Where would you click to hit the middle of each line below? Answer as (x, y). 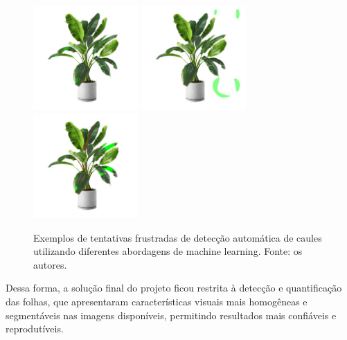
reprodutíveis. (35, 329)
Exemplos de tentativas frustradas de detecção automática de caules (178, 237)
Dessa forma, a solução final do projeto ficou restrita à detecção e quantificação (174, 288)
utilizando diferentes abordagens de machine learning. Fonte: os (168, 251)
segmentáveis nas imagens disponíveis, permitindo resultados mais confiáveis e (171, 315)
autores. (50, 264)
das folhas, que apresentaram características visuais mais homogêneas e (157, 301)
